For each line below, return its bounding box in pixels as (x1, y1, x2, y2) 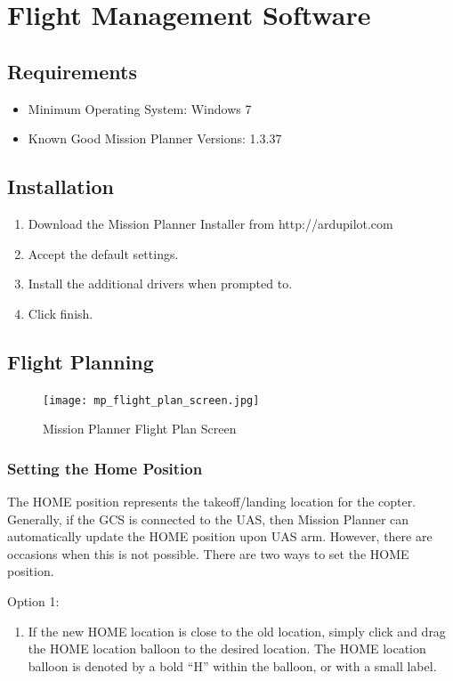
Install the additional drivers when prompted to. (28, 274, 293, 293)
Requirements (7, 57, 137, 85)
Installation (7, 173, 114, 200)
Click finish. (28, 304, 93, 322)
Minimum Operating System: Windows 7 (28, 99, 252, 118)
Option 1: (7, 591, 60, 610)
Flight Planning (7, 347, 154, 375)
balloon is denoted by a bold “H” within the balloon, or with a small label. (28, 656, 437, 675)
